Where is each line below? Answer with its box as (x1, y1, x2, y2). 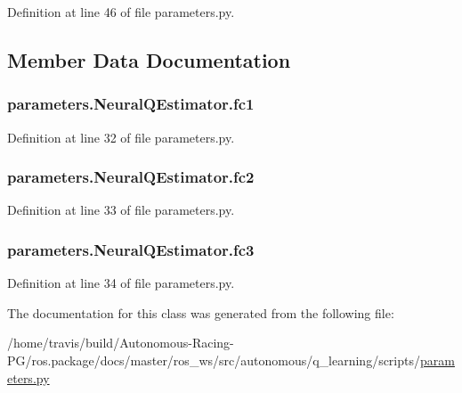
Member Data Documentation (7, 45, 291, 73)
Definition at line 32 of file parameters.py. (7, 127, 235, 146)
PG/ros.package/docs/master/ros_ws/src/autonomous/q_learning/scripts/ (7, 351, 421, 369)
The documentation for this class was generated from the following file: (7, 303, 394, 322)
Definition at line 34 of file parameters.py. (7, 274, 235, 292)
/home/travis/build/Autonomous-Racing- (7, 333, 234, 352)
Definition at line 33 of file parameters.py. (7, 201, 235, 219)
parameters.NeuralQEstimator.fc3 (7, 238, 255, 260)
